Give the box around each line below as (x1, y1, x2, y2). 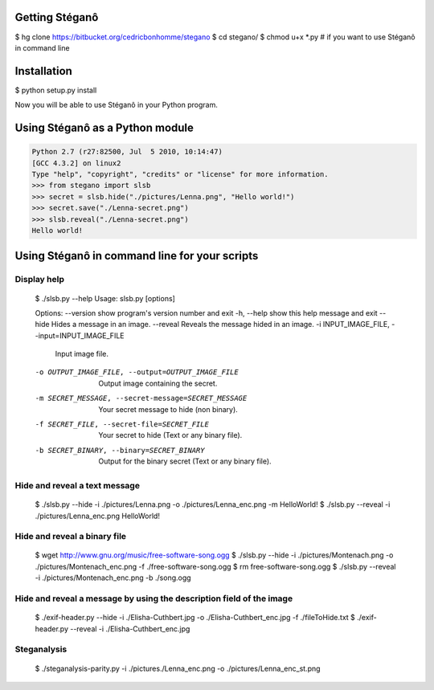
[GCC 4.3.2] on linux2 (31, 158, 121, 168)
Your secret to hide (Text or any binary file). (98, 431, 243, 440)
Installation (14, 64, 72, 78)
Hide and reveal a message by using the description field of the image (14, 593, 293, 604)
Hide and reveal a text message (14, 480, 141, 491)
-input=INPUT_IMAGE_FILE (35, 330, 125, 341)
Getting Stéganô (14, 10, 99, 24)
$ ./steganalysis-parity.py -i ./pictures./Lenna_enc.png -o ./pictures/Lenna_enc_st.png (35, 663, 321, 673)
